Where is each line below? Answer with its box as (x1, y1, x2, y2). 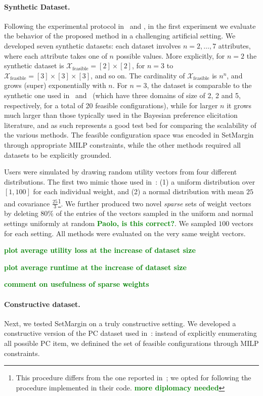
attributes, (218, 40, 251, 51)
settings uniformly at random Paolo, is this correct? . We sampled (4, 217, 216, 228)
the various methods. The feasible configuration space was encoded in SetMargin (4, 129, 254, 140)
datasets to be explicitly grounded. (4, 149, 112, 160)
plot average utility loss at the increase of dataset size (4, 245, 196, 255)
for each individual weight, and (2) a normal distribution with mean (33, 186, 244, 197)
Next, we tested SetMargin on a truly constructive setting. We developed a (4, 318, 236, 328)
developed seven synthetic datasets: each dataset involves (4, 40, 181, 51)
